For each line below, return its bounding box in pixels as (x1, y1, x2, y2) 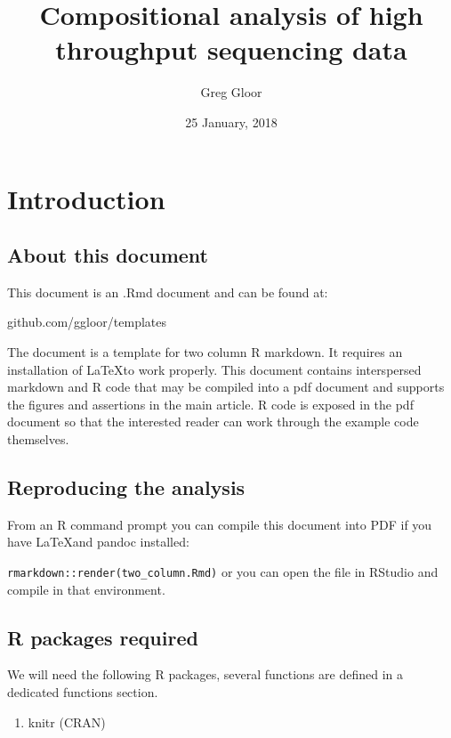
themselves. (7, 430, 69, 449)
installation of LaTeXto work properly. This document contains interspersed (7, 360, 422, 378)
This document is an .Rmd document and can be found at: (7, 282, 328, 301)
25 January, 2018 (185, 112, 278, 131)
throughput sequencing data (55, 31, 407, 68)
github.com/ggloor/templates (7, 312, 167, 331)
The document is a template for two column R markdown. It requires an (7, 343, 403, 361)
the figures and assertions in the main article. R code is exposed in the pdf (7, 394, 414, 413)
